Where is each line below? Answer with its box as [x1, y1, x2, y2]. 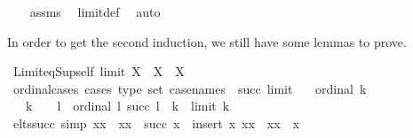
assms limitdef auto [29, 3, 161, 20]
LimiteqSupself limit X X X [12, 62, 185, 80]
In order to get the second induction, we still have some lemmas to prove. [7, 32, 407, 50]
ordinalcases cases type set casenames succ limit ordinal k [12, 79, 367, 97]
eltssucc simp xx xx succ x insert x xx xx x [12, 113, 300, 132]
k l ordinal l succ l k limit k [25, 96, 230, 115]
